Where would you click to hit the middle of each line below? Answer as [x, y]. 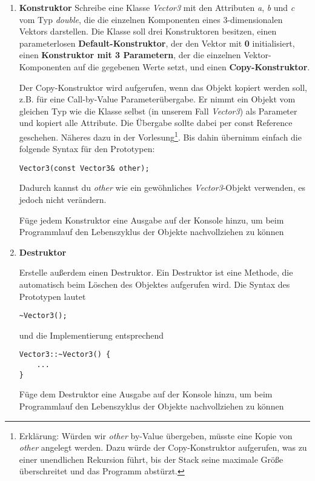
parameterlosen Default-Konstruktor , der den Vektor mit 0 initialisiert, [157, 43]
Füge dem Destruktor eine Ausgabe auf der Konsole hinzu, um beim [146, 394]
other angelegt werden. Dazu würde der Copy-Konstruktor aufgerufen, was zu [163, 447]
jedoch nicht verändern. [63, 200]
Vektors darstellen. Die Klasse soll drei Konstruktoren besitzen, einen [148, 31]
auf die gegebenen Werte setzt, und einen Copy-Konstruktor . [192, 66]
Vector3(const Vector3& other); [84, 168]
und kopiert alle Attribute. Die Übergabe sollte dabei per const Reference [156, 123]
